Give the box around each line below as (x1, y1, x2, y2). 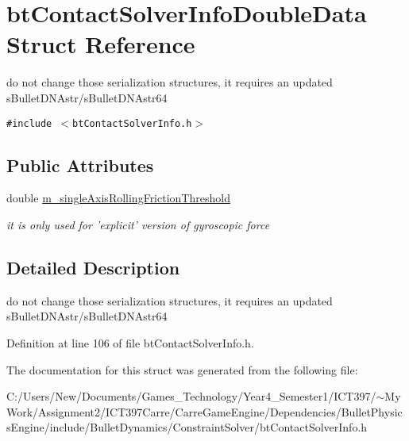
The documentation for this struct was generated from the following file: (6, 361, 358, 378)
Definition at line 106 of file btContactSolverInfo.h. (6, 334, 254, 351)
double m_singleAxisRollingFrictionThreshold (6, 190, 230, 206)
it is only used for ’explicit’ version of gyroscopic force (6, 216, 270, 232)
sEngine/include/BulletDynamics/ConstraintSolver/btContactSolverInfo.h (6, 419, 368, 435)
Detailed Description (6, 255, 180, 279)
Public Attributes (6, 152, 154, 177)
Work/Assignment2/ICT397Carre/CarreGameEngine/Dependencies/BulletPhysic (6, 403, 403, 420)
